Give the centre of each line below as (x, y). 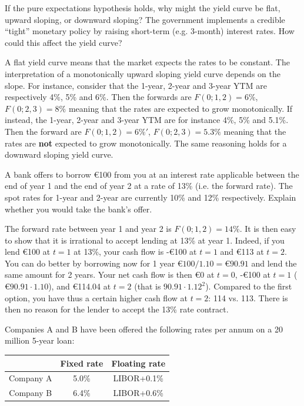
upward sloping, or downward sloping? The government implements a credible (145, 19)
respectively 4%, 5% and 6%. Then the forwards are (98, 97)
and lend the (274, 263)
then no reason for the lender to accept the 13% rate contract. (117, 309)
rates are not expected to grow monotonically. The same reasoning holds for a (146, 143)
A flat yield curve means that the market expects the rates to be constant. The (147, 62)
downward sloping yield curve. (59, 154)
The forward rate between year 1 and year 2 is (88, 229)
